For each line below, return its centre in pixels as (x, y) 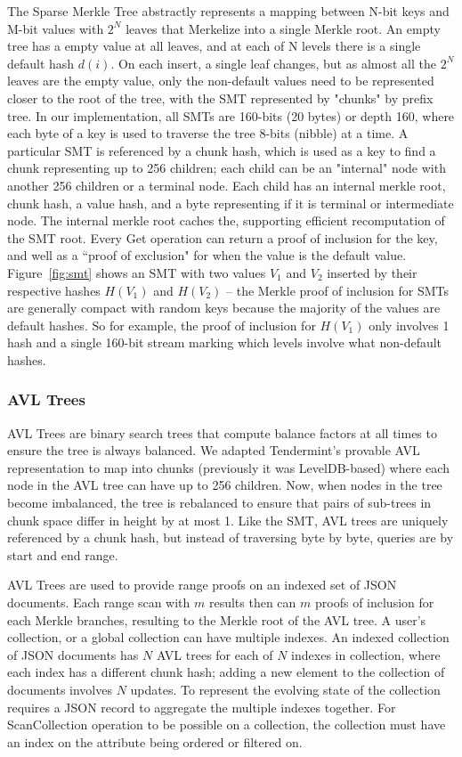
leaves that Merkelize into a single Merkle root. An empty (283, 28)
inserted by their (372, 272)
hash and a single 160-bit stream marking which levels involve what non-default (225, 342)
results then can (252, 602)
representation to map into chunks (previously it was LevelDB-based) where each (228, 467)
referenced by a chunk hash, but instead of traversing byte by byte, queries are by (231, 537)
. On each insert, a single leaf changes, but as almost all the (273, 63)
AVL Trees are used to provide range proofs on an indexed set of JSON (202, 585)
